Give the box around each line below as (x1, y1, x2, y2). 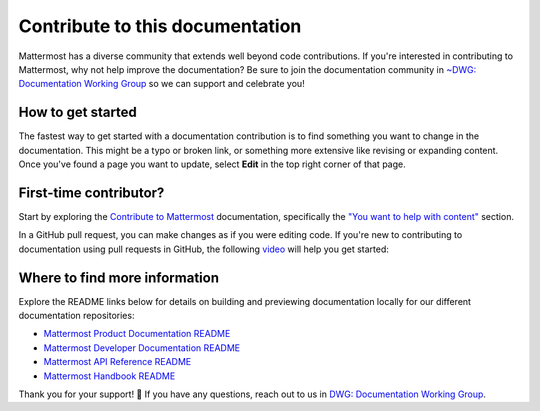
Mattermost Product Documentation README (43, 328, 231, 340)
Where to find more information (18, 269, 220, 286)
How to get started (18, 104, 137, 121)
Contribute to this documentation (18, 15, 302, 37)
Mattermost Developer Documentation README (43, 341, 241, 354)
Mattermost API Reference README (43, 356, 192, 368)
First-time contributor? (18, 184, 165, 201)
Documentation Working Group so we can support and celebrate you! (18, 78, 305, 90)
